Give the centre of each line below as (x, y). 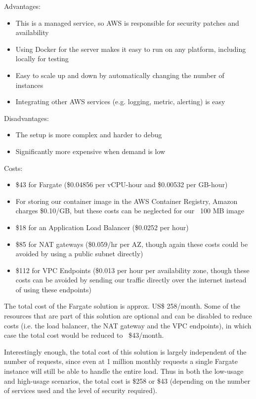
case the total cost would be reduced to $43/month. (84, 335)
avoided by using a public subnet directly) (79, 254)
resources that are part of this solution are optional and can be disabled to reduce (128, 316)
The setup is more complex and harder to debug (89, 135)
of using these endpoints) (53, 289)
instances (29, 85)
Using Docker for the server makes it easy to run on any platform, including (131, 49)
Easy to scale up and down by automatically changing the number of (120, 75)
